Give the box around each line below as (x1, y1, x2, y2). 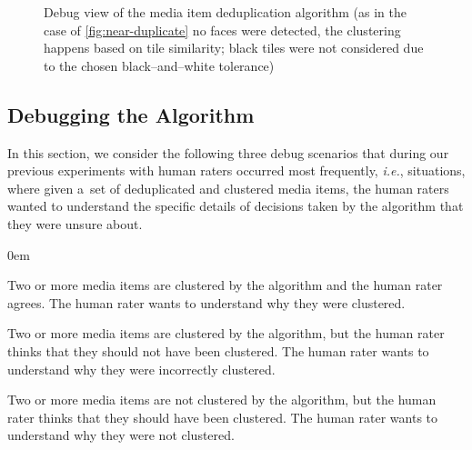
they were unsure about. (7, 214, 143, 233)
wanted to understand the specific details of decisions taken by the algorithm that (7, 196, 464, 215)
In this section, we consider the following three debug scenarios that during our (7, 143, 449, 162)
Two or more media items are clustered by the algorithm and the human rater (7, 275, 443, 295)
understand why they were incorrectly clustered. (7, 359, 276, 378)
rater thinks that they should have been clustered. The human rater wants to (7, 407, 438, 426)
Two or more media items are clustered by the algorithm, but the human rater (7, 324, 445, 343)
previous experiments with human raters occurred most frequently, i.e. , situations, (7, 161, 466, 180)
